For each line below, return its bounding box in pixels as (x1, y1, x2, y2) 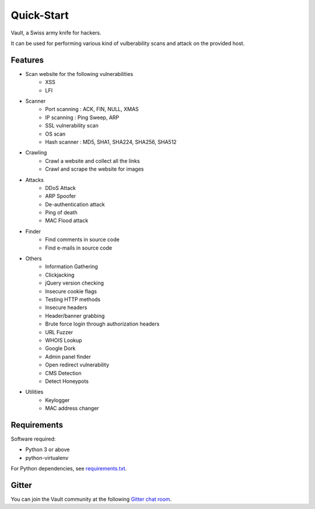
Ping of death (45, 209, 78, 216)
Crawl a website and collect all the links (45, 157, 140, 164)
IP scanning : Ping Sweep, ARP (45, 114, 120, 121)
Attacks (25, 176, 44, 183)
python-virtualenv (25, 454, 69, 461)
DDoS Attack (45, 184, 76, 191)
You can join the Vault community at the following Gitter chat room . (10, 496, 172, 503)
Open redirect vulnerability (45, 361, 110, 368)
